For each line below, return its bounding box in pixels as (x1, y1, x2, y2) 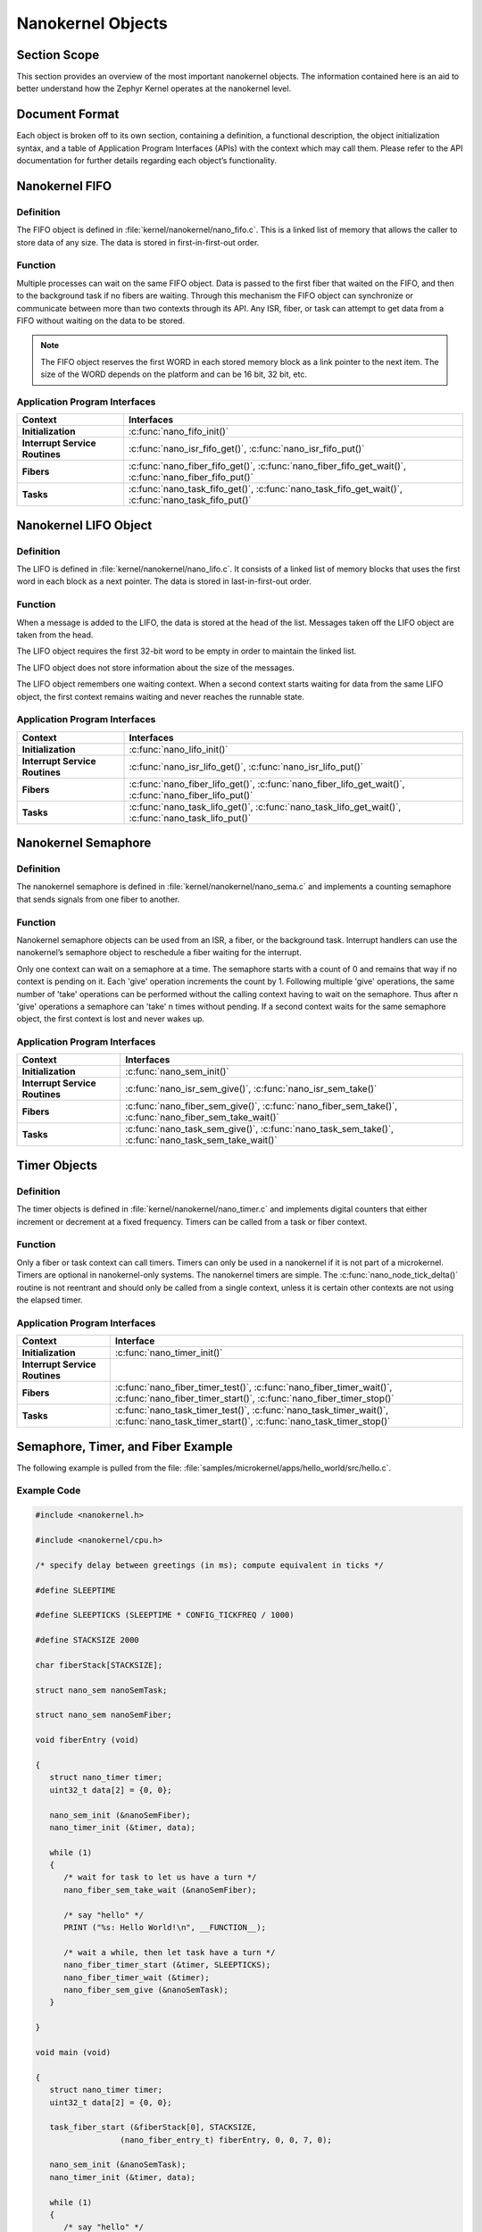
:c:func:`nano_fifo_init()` (128, 425, 229, 437)
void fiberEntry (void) (35, 1735, 140, 1745)
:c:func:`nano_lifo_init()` (129, 743, 229, 755)
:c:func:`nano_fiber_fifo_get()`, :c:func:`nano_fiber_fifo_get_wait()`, (128, 460, 406, 472)
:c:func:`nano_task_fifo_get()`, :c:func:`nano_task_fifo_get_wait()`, (128, 483, 403, 496)
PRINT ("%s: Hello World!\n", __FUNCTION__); (63, 1922, 267, 1933)
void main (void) (35, 2047, 112, 2057)
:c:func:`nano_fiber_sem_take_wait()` (125, 1112, 280, 1124)
